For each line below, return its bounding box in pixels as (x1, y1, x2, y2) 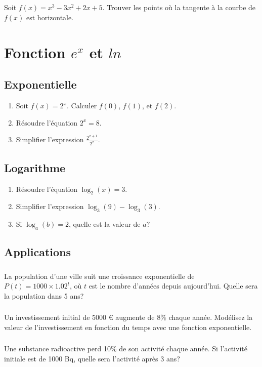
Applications (4, 244, 71, 260)
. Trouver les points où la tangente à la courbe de (102, 2, 256, 13)
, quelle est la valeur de (68, 219, 141, 229)
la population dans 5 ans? (4, 290, 84, 301)
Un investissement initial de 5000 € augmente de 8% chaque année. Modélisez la (4, 312, 253, 322)
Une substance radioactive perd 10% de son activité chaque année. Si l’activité (4, 343, 247, 354)
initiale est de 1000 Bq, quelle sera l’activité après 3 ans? (4, 353, 180, 363)
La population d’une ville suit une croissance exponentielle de (4, 270, 195, 281)
